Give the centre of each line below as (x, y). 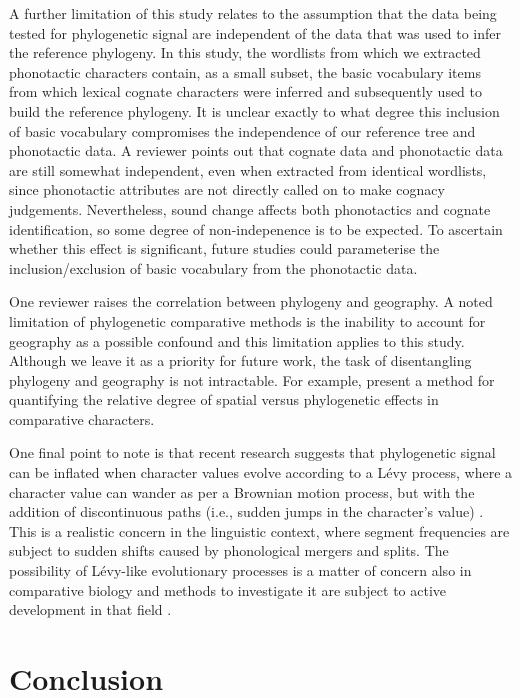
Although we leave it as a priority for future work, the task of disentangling (240, 360)
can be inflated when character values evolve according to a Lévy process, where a (261, 472)
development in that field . (90, 609)
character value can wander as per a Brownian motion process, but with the (242, 491)
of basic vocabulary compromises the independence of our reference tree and (242, 130)
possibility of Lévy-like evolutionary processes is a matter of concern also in (240, 570)
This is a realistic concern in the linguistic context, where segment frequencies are (259, 530)
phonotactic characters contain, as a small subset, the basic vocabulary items (245, 71)
